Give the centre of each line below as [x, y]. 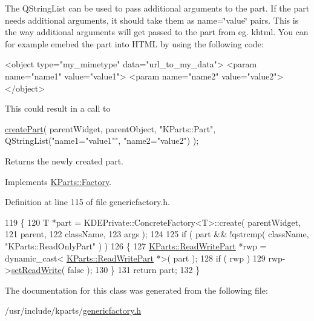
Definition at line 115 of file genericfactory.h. [87, 202]
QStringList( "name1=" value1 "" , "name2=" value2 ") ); [102, 140]
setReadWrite [36, 270]
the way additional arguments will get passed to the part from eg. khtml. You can [157, 32]
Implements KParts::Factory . [58, 181]
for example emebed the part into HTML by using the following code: [134, 43]
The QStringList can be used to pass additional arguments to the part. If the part [157, 8]
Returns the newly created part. [64, 160]
